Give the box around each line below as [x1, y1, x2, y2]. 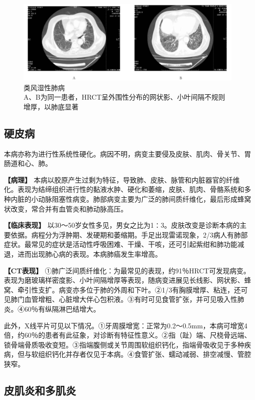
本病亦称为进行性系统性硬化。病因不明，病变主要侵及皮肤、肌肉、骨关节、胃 [4, 148, 251, 159]
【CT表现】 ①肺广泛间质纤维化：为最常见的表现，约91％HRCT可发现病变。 [4, 265, 251, 275]
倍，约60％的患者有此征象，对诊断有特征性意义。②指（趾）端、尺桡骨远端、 [4, 330, 251, 340]
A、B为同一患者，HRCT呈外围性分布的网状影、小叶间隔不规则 [24, 92, 226, 102]
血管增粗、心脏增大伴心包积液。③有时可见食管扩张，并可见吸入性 [24, 294, 237, 304]
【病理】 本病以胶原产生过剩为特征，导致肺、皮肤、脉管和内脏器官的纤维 [4, 174, 240, 185]
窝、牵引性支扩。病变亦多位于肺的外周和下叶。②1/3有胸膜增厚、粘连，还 [4, 284, 241, 294]
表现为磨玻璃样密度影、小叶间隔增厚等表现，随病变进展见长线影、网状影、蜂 [4, 275, 251, 285]
